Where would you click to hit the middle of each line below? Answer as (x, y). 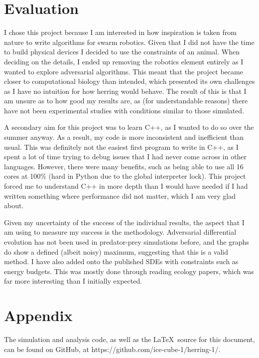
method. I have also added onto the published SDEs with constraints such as (121, 261)
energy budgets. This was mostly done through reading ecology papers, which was (129, 271)
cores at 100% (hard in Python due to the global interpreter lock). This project (125, 176)
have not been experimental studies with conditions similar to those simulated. (124, 110)
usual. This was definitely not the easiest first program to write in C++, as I (121, 147)
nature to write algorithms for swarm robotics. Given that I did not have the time (129, 42)
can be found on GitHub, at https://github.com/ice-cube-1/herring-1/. (112, 349)
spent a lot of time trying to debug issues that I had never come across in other (126, 157)
